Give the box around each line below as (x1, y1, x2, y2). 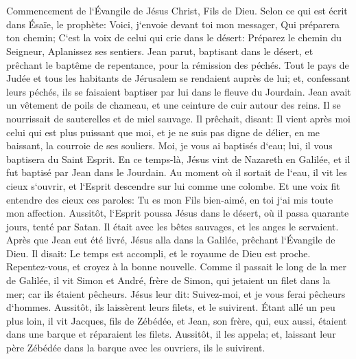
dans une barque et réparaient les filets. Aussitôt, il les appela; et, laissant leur (6, 327, 336, 341)
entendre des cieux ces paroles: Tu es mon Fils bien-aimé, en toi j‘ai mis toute (6, 192, 333, 206)
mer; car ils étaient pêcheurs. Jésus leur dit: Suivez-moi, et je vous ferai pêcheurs (6, 286, 346, 301)
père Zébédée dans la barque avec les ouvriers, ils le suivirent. (6, 340, 265, 355)
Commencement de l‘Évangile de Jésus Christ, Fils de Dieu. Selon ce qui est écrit (6, 3, 348, 18)
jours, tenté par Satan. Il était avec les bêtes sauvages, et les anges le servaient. (6, 219, 339, 233)
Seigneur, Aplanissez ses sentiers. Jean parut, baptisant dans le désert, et (6, 43, 313, 58)
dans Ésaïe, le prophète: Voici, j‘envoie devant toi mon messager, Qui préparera (6, 17, 340, 31)
